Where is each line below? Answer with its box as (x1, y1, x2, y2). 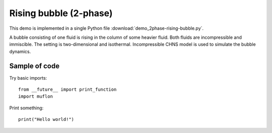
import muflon (18, 94, 53, 99)
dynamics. (9, 48, 31, 54)
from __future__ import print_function (18, 87, 117, 93)
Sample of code (9, 61, 60, 70)
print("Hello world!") (18, 116, 75, 122)
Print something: (9, 105, 44, 111)
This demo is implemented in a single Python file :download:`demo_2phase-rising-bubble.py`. (9, 25, 204, 31)
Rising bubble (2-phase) (9, 8, 113, 19)
